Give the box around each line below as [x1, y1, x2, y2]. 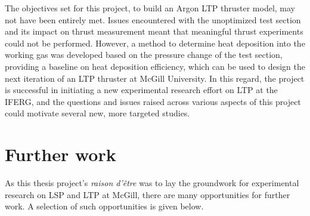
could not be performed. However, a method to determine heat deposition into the [5, 36, 305, 49]
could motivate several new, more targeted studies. [5, 107, 190, 119]
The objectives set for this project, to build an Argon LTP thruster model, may [5, 2, 296, 14]
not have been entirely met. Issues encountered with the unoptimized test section [5, 13, 301, 26]
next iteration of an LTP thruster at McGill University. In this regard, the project [5, 72, 305, 84]
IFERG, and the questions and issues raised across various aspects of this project [5, 95, 301, 107]
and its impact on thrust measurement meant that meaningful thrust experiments [5, 25, 303, 38]
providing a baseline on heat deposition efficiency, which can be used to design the [5, 60, 305, 72]
